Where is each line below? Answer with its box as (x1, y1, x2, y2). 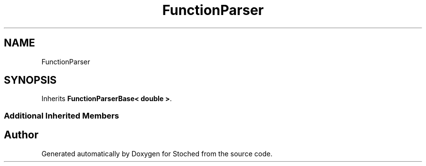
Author (4, 129, 38, 141)
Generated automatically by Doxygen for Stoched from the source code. (41, 149, 273, 158)
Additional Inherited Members (4, 110, 119, 121)
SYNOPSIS (4, 74, 57, 87)
